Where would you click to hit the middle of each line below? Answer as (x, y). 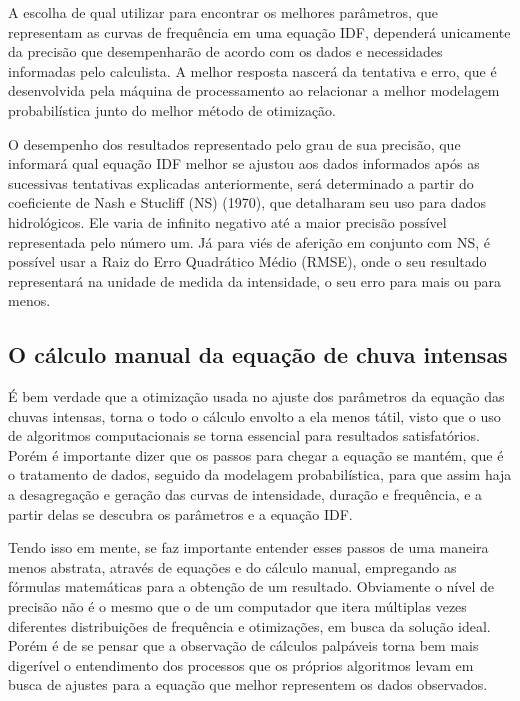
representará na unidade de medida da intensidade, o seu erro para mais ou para (254, 280)
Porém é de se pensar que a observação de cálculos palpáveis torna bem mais (243, 645)
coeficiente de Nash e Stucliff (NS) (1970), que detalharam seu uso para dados (247, 202)
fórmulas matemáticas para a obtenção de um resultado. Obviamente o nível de (251, 586)
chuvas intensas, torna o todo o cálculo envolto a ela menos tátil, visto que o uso (254, 415)
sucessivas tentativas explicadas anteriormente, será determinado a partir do (241, 182)
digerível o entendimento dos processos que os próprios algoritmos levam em (241, 664)
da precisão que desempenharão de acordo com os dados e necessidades (225, 51)
